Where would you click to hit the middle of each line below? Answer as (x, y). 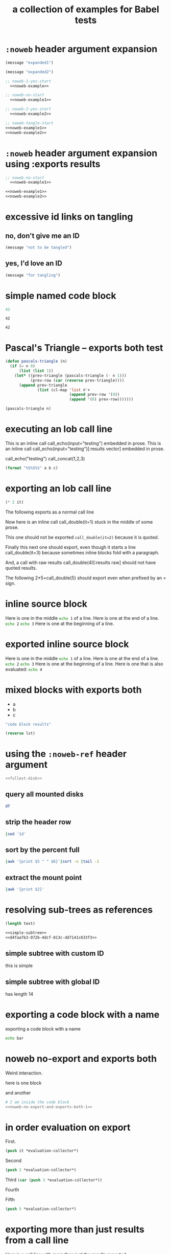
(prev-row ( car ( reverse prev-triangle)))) (77, 380)
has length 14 (19, 994)
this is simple (19, 966)
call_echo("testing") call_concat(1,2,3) (45, 458)
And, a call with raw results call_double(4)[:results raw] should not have (81, 562)
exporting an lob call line (58, 489)
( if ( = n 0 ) (23, 366)
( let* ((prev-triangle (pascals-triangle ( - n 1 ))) (70, 375)
